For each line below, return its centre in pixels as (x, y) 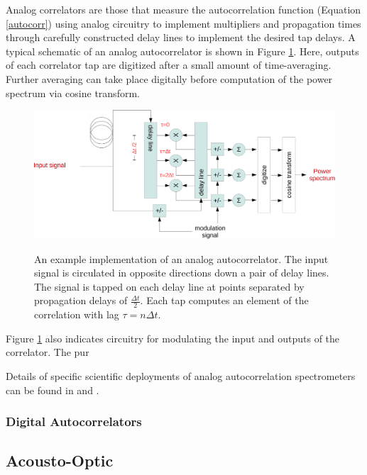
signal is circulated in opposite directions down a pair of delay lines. (182, 273)
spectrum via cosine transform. (73, 93)
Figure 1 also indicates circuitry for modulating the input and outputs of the (173, 338)
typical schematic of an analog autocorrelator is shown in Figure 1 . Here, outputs (182, 51)
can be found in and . (53, 390)
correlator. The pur (48, 352)
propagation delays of (81, 300)
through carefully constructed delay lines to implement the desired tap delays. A (181, 37)
